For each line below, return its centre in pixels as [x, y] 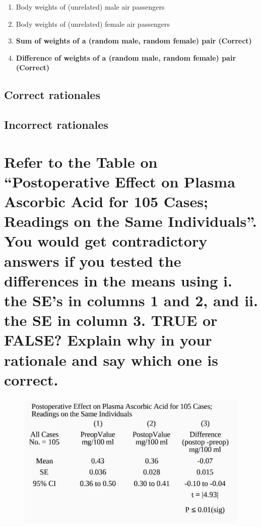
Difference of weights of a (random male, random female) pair [126, 57]
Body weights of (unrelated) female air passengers [93, 23]
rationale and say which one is [111, 360]
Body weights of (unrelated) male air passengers [90, 7]
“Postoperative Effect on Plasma [120, 181]
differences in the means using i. [118, 280]
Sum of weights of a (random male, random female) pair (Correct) [134, 41]
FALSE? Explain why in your [108, 340]
